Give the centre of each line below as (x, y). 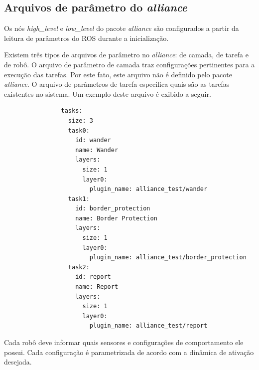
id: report (93, 277)
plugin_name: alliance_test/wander (148, 189)
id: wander (93, 140)
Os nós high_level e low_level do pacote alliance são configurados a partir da (122, 28)
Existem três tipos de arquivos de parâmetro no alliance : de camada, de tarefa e (126, 55)
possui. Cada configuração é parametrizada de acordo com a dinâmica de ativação (129, 352)
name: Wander (97, 150)
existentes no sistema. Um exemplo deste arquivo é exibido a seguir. (108, 93)
